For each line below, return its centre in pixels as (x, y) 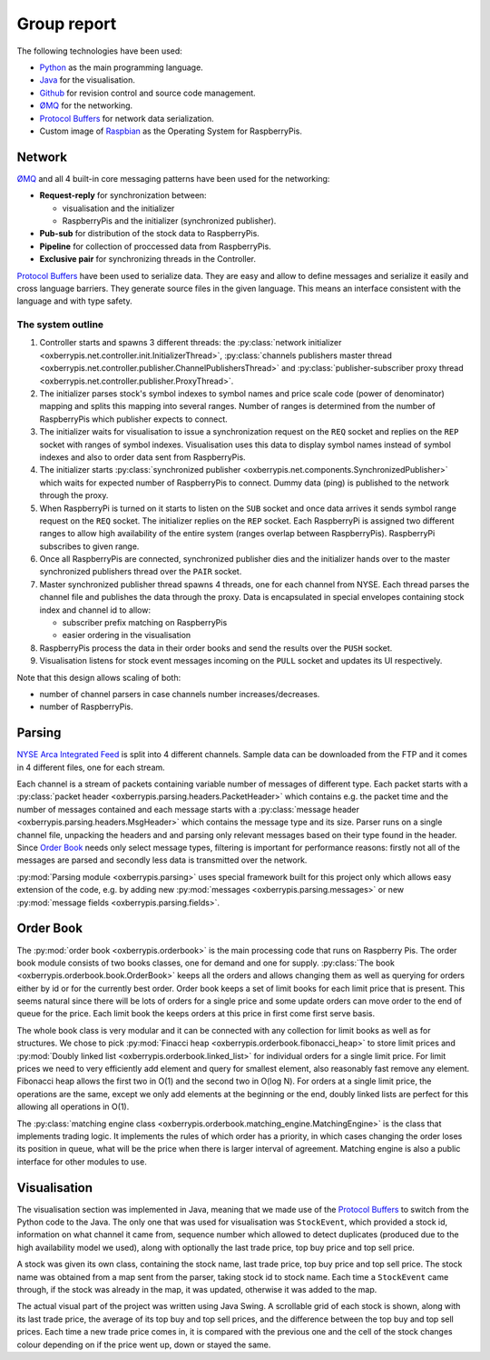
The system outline (60, 325)
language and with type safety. (74, 301)
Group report (67, 24)
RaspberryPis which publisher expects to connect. (134, 419)
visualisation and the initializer (118, 208)
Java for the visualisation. (88, 80)
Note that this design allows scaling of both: (99, 677)
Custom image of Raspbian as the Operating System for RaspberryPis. (171, 131)
